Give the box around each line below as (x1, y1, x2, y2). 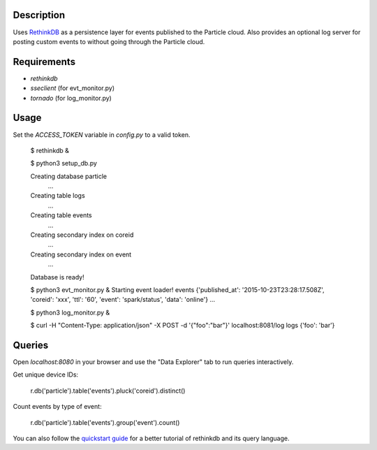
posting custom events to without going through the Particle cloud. (13, 37, 205, 45)
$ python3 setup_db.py (30, 159, 98, 168)
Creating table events (30, 211, 92, 219)
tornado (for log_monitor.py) (30, 94, 112, 102)
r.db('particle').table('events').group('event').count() (30, 418, 180, 426)
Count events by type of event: (13, 402, 102, 411)
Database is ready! (30, 273, 84, 281)
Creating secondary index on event (30, 250, 132, 259)
